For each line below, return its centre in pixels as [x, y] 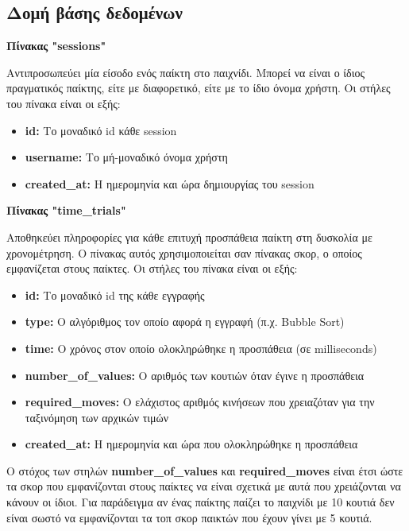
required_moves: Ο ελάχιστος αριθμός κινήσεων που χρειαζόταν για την [200, 402]
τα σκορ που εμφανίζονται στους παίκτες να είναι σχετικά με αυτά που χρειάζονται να [204, 486]
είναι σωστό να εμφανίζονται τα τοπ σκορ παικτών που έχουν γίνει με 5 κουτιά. [189, 517]
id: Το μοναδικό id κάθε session [101, 130]
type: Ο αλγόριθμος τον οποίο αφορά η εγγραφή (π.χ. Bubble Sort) [185, 322]
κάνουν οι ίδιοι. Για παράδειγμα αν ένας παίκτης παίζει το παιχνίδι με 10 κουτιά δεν [201, 502]
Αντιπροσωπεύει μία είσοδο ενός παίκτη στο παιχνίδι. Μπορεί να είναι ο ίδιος [186, 72]
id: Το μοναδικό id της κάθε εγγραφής [115, 295]
